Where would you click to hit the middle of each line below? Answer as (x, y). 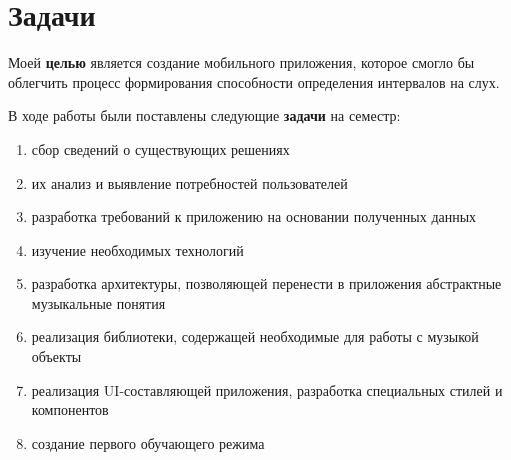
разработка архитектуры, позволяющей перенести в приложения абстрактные (266, 283)
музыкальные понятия (98, 302)
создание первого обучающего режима (148, 442)
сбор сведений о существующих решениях (160, 148)
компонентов (70, 409)
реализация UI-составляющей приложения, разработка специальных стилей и (267, 389)
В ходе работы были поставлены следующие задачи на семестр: (204, 115)
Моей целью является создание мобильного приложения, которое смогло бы (241, 62)
